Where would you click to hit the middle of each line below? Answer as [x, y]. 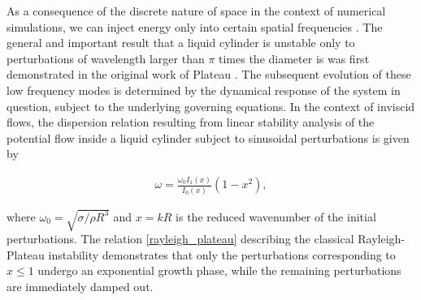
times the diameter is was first [294, 58]
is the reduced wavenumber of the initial [276, 216]
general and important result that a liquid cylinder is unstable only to [181, 43]
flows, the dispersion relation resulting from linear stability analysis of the [191, 122]
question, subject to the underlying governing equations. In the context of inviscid [211, 106]
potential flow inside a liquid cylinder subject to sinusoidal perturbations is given [208, 137]
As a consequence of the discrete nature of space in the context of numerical [196, 11]
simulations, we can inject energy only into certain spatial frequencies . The [195, 26]
